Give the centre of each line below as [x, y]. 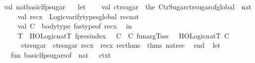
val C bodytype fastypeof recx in [75, 26]
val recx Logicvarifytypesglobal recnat [78, 16]
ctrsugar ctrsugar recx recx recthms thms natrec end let [121, 45]
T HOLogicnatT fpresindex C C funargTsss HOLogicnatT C [123, 35]
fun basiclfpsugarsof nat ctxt [61, 54]
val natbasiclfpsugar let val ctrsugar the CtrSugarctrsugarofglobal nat [128, 6]
